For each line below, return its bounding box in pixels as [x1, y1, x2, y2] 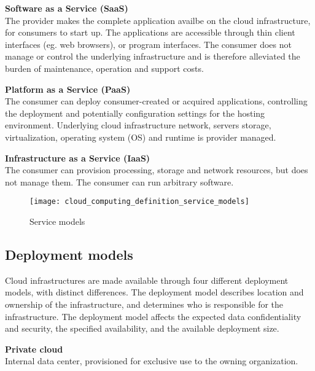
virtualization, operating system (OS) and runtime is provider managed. [5, 130, 276, 143]
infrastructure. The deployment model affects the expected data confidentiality [5, 310, 301, 322]
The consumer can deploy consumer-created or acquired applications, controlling [5, 95, 308, 107]
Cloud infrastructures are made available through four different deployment [5, 273, 289, 286]
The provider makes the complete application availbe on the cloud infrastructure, [5, 14, 311, 26]
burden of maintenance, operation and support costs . [5, 61, 204, 74]
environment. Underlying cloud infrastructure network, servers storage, [5, 119, 271, 131]
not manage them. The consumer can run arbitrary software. [5, 175, 234, 188]
